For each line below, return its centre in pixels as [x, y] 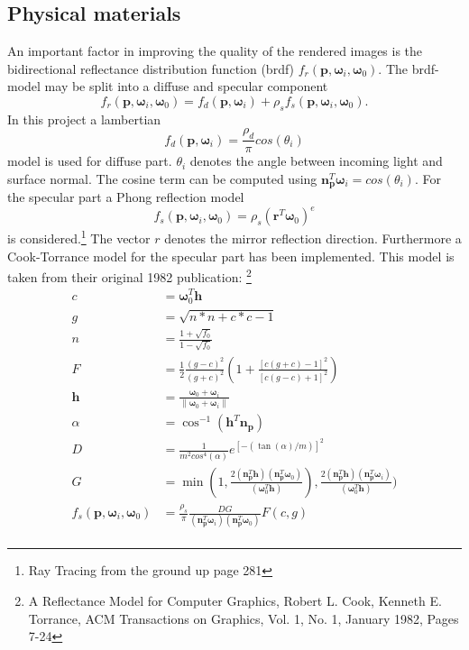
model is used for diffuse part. [90, 161]
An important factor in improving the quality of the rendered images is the [215, 51]
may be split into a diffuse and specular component [186, 86]
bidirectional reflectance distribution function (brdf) [151, 68]
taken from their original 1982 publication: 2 [129, 275]
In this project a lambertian [84, 119]
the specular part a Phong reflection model [126, 197]
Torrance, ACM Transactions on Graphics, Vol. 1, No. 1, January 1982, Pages [244, 618]
